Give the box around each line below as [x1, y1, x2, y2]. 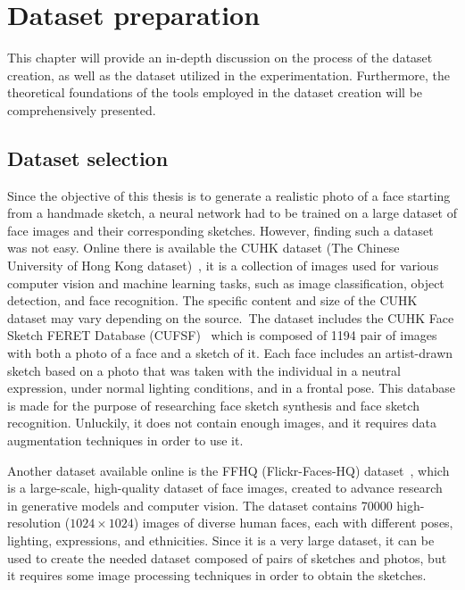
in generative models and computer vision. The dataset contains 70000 [7, 495, 393, 514]
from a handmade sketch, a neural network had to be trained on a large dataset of [7, 204, 457, 222]
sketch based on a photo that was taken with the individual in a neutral [7, 361, 401, 379]
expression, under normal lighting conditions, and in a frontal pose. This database [7, 378, 455, 397]
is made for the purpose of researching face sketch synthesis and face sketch [7, 395, 419, 414]
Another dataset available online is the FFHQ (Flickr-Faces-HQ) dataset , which [7, 461, 450, 479]
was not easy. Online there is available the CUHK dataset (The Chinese [7, 238, 400, 257]
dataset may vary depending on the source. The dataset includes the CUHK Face [7, 308, 454, 327]
